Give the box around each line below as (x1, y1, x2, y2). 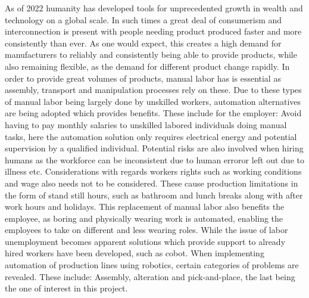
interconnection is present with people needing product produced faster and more (5, 25, 302, 38)
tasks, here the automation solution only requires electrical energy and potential (5, 130, 297, 142)
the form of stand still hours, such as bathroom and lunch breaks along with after (5, 188, 303, 201)
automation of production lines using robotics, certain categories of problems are (5, 259, 299, 271)
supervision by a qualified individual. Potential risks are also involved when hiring (5, 142, 304, 154)
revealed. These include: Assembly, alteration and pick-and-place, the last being (5, 270, 295, 283)
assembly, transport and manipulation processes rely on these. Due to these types (5, 83, 302, 96)
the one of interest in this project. (5, 282, 128, 294)
